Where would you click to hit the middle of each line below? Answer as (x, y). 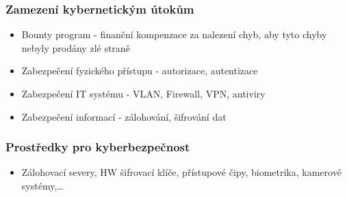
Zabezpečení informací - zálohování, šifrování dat (124, 116)
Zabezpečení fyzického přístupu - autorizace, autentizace (140, 71)
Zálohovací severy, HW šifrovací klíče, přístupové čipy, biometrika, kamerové (181, 172)
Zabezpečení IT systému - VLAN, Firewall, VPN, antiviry (143, 93)
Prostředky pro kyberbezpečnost (98, 147)
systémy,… (42, 185)
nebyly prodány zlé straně (76, 47)
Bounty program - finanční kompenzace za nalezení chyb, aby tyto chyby (174, 34)
